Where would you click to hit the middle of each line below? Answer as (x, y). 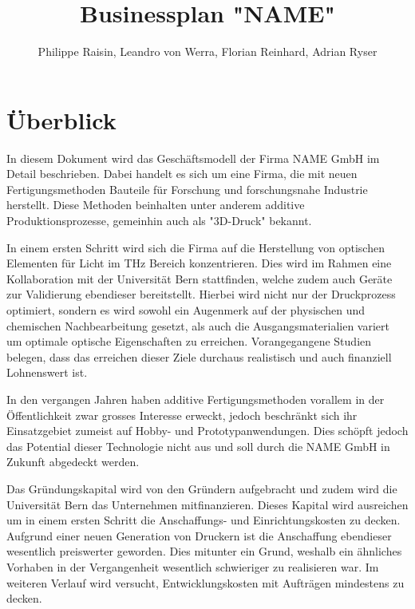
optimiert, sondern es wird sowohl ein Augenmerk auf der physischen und (186, 310)
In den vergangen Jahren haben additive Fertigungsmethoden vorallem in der (196, 399)
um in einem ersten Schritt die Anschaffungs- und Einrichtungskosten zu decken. (204, 520)
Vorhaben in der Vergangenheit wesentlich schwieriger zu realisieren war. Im (193, 566)
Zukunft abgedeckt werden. (73, 462)
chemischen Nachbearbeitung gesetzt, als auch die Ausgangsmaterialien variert (198, 325)
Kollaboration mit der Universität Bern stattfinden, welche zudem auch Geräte (200, 278)
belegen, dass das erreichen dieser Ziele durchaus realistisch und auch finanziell (199, 356)
